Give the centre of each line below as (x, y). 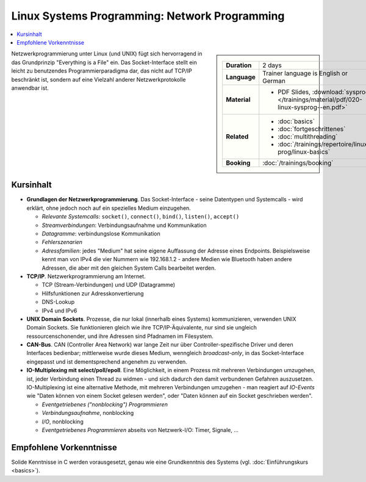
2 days (272, 65)
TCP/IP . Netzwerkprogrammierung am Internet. (86, 276)
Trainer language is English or (305, 73)
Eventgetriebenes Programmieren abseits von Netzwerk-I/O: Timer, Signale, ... (140, 430)
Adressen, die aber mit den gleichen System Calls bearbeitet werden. (129, 268)
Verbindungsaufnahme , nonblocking (88, 413)
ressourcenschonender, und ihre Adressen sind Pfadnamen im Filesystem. (120, 336)
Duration (239, 65)
